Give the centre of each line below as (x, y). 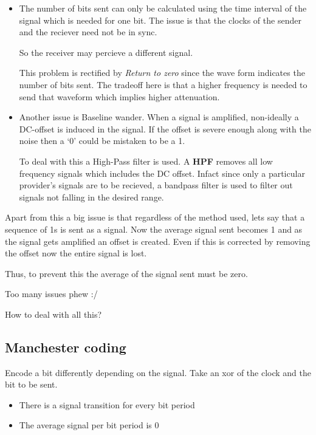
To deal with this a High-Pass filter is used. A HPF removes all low (146, 161)
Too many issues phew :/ (51, 294)
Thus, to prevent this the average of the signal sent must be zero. (126, 273)
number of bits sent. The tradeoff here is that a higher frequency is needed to (163, 84)
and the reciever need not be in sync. (88, 32)
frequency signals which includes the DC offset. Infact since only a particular (162, 173)
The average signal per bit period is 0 (89, 425)
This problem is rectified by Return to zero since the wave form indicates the (162, 73)
